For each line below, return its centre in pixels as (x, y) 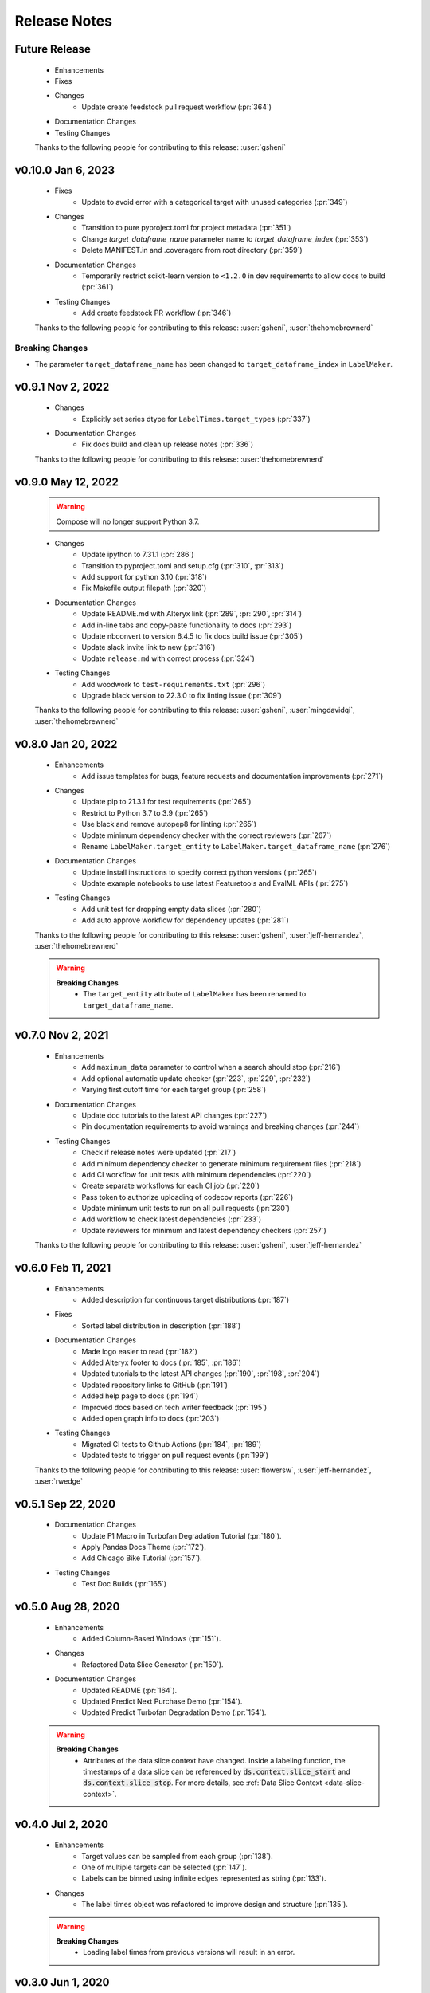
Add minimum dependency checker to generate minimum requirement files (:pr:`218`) (221, 1163)
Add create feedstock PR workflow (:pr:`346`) (156, 313)
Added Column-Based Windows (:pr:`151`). (151, 1639)
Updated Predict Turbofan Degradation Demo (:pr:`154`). (174, 1712)
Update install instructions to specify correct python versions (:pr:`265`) (199, 872)
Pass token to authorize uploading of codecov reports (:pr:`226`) (188, 1197)
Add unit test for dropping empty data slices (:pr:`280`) (172, 909)
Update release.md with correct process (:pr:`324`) (168, 658)
